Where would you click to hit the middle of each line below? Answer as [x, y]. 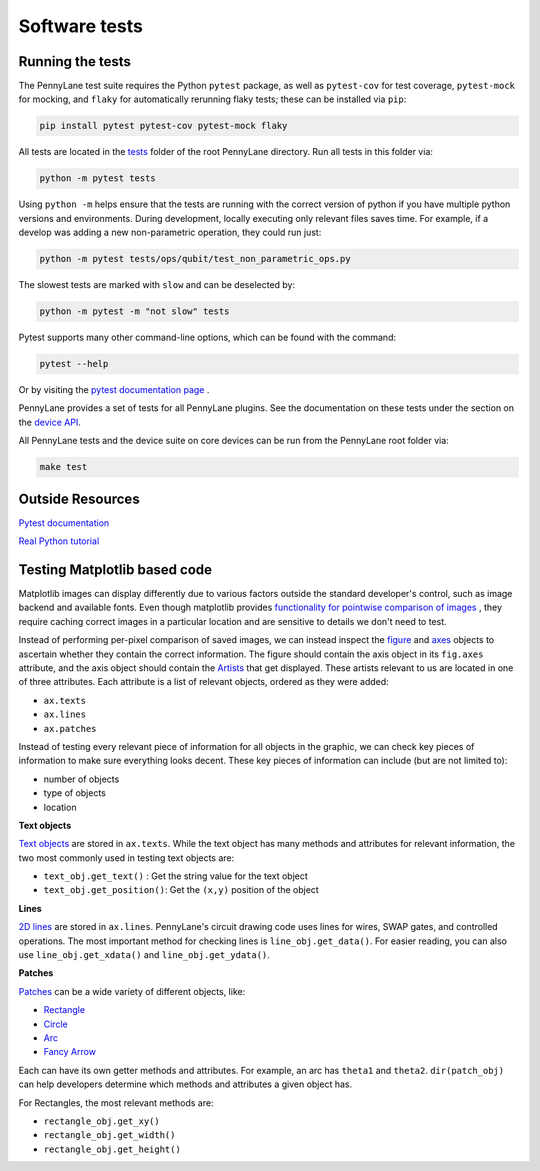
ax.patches [70, 728]
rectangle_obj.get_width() [109, 1135]
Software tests [81, 26]
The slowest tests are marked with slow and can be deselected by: [157, 285]
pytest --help [74, 364]
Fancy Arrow [70, 1052]
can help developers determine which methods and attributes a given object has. [185, 1084]
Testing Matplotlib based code [115, 569]
